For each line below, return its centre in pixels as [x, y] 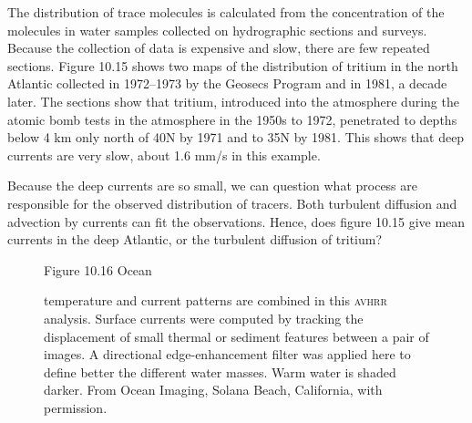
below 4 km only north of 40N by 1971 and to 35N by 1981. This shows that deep [236, 137]
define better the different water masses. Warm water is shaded [220, 371]
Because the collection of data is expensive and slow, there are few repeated [219, 48]
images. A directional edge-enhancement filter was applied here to [227, 354]
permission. [76, 407]
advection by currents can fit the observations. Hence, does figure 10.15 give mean [236, 221]
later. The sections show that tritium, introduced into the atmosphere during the [233, 101]
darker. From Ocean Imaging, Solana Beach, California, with [213, 390]
